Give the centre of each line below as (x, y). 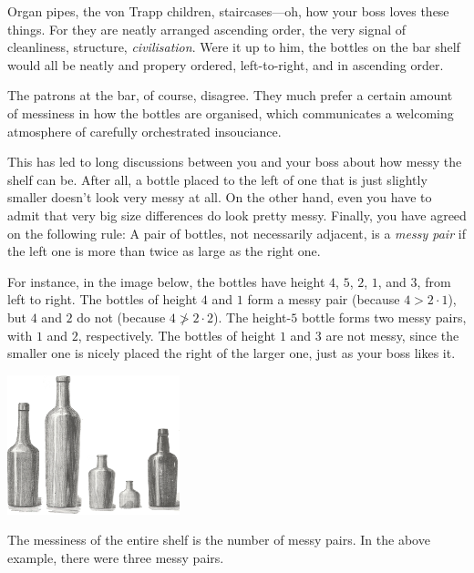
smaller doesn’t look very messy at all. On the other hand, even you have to (220, 197)
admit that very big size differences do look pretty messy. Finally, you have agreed (237, 215)
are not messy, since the (392, 335)
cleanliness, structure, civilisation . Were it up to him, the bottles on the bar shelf (234, 47)
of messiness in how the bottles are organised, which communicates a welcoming (231, 113)
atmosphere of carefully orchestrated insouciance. (144, 131)
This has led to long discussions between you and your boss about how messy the (235, 162)
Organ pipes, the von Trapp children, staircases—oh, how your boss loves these (228, 11)
